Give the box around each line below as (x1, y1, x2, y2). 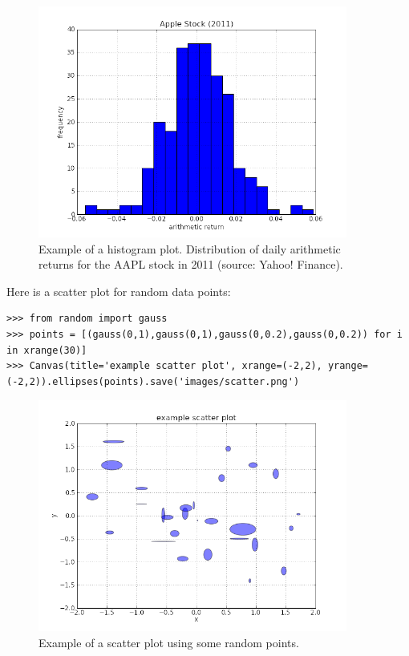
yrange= (327, 360, 369, 372)
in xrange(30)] (6, 344, 87, 356)
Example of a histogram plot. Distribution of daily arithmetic (38, 240, 341, 257)
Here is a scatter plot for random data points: (6, 282, 231, 299)
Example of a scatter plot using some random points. (38, 634, 299, 650)
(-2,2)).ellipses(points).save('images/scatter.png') (6, 375, 300, 387)
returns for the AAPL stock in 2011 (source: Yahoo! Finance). (38, 256, 343, 273)
